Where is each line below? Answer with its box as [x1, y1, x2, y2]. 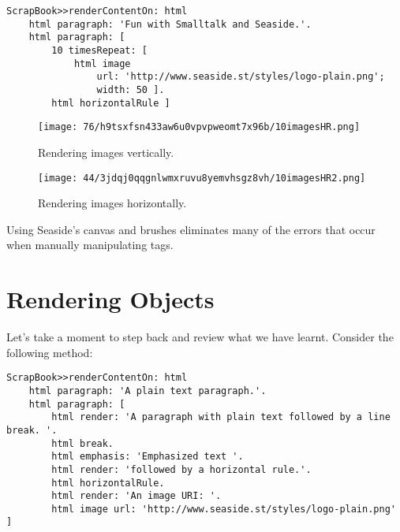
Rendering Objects [6, 283, 215, 315]
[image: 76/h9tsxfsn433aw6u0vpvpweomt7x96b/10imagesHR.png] [38, 121, 361, 133]
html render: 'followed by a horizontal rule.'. [51, 463, 312, 475]
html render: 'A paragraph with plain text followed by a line [51, 411, 391, 423]
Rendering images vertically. [38, 143, 174, 160]
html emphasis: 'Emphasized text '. [51, 451, 244, 463]
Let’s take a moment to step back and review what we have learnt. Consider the [6, 329, 394, 345]
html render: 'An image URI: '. [51, 490, 222, 502]
